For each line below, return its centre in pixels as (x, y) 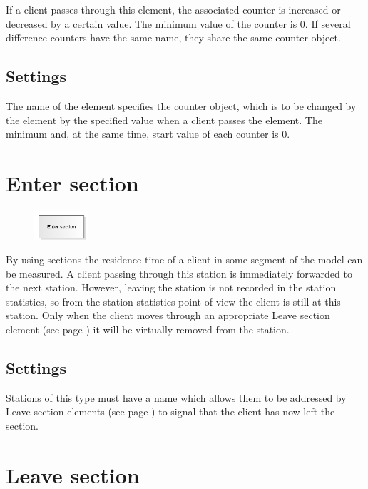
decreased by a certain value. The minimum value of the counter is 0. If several (178, 23)
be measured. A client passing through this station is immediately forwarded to (179, 273)
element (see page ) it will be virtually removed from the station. (148, 329)
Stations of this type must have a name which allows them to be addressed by (176, 397)
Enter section (72, 182)
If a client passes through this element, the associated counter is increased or (173, 9)
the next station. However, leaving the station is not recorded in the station (171, 287)
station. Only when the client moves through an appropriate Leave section (168, 315)
